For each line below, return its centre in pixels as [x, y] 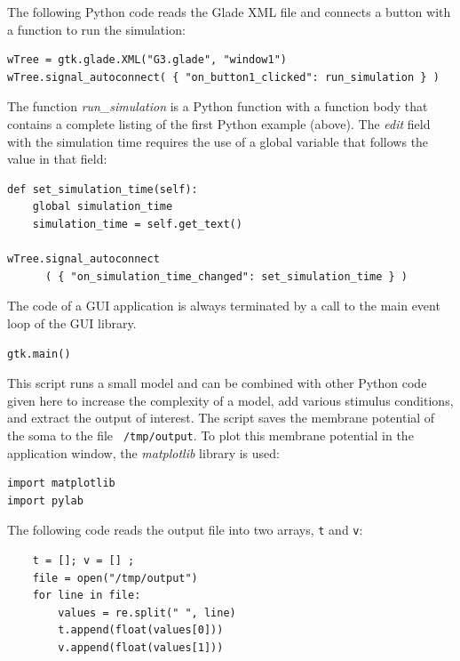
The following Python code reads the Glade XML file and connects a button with [229, 12]
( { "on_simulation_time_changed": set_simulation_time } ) [226, 276]
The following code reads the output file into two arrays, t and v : [185, 530]
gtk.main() [39, 354]
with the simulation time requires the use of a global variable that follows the [218, 141]
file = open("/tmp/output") [115, 578]
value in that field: [57, 159]
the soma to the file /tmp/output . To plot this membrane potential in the [210, 435]
